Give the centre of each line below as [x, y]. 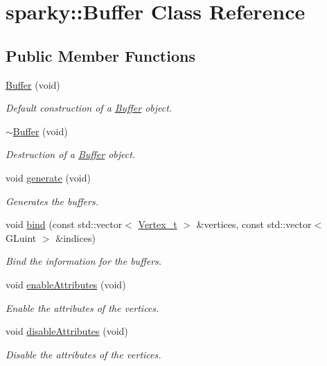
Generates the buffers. [52, 201]
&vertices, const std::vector [254, 224]
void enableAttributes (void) [66, 284]
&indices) [76, 237]
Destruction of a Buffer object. [71, 154]
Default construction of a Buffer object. [89, 108]
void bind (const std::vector [64, 224]
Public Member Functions [100, 55]
